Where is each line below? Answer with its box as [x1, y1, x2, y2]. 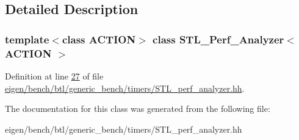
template [5, 31, 49, 46]
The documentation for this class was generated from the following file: [5, 102, 270, 115]
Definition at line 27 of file [5, 69, 104, 82]
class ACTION [62, 31, 136, 46]
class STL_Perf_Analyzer [153, 31, 284, 46]
